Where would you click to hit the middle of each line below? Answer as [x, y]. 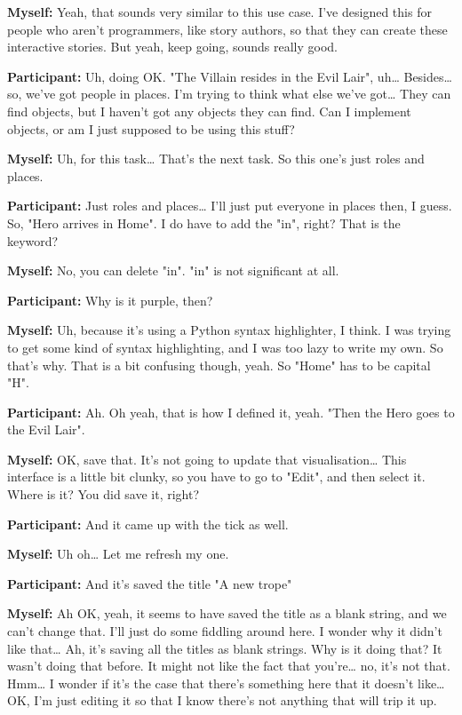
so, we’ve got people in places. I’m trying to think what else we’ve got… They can [229, 94]
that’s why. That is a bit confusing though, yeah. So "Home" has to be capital [219, 365]
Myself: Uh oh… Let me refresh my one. [118, 554]
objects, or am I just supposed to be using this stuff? [151, 128]
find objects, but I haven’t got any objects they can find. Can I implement [209, 111]
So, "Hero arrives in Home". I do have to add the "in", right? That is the [204, 222]
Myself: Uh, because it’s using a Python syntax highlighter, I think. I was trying [229, 330]
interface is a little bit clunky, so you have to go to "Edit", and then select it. [216, 477]
